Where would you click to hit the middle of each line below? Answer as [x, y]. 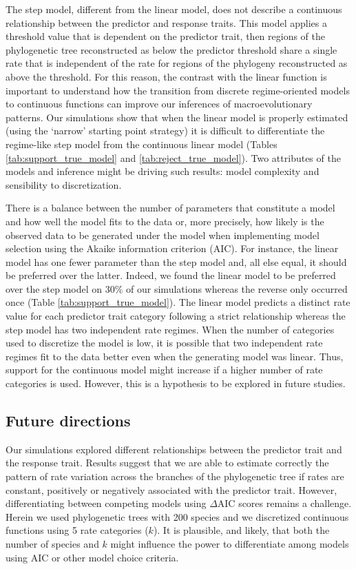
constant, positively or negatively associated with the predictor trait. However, [171, 489]
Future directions [68, 421]
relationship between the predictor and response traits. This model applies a [166, 22]
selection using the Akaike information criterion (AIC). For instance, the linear [172, 248]
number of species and [52, 543]
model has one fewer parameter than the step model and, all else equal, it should [176, 261]
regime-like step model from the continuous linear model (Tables [142, 144]
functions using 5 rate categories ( [77, 530]
